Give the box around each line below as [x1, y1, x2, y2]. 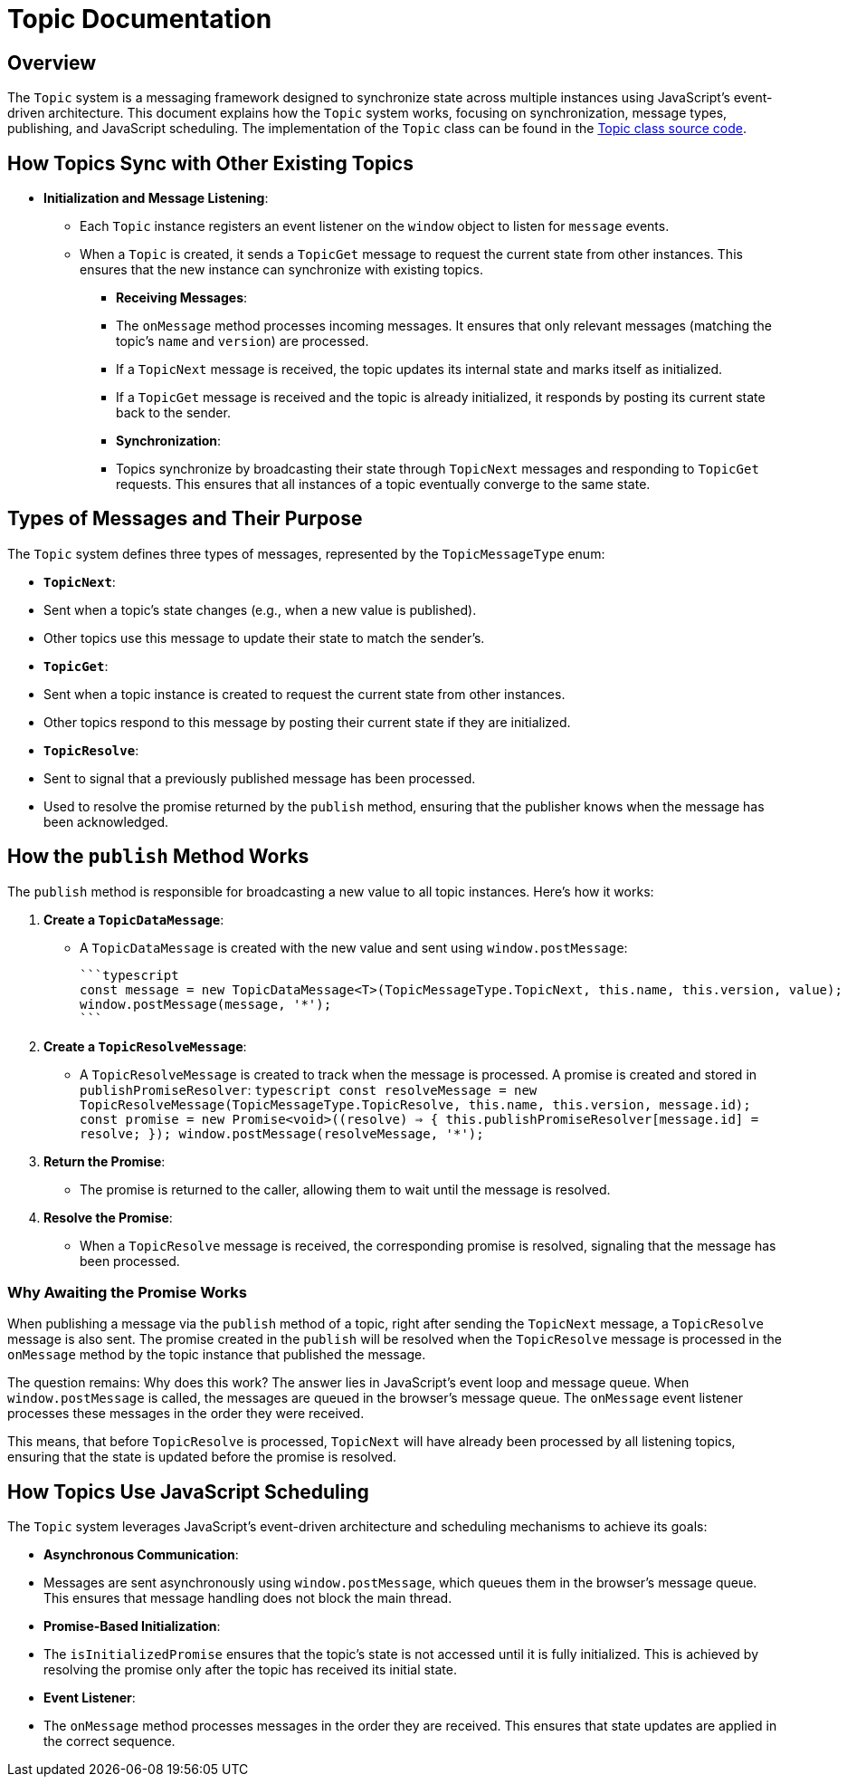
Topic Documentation [7, 4, 272, 34]
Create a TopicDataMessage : [43, 911, 224, 927]
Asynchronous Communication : [43, 1547, 239, 1563]
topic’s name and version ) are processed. [116, 333, 369, 350]
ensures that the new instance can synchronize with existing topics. [80, 262, 483, 278]
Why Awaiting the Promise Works [7, 1283, 247, 1302]
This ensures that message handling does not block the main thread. [43, 1590, 452, 1607]
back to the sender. [116, 405, 231, 421]
